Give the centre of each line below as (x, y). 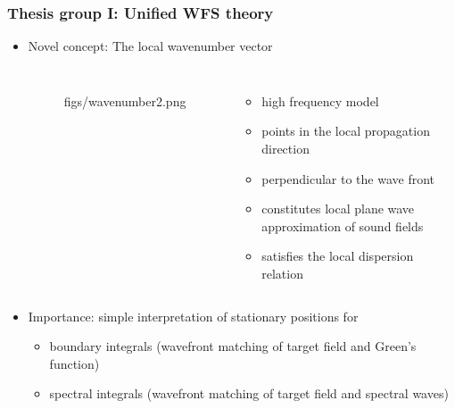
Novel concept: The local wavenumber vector (150, 46)
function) (74, 363)
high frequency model (320, 100)
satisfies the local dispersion (338, 256)
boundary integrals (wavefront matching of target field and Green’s (233, 346)
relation (282, 273)
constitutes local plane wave (338, 209)
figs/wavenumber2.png (125, 100)
